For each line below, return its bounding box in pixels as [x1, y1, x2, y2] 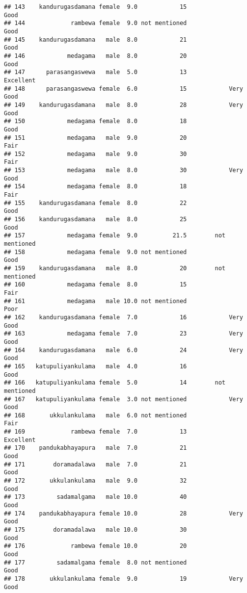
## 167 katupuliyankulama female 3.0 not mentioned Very [4, 395, 243, 403]
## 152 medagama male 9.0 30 [4, 150, 187, 157]
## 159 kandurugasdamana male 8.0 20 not [4, 265, 226, 272]
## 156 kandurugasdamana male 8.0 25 [4, 216, 187, 223]
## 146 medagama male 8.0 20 [4, 52, 187, 59]
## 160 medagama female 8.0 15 [4, 281, 187, 288]
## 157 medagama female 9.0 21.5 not [4, 232, 226, 239]
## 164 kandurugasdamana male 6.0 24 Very [4, 346, 243, 354]
